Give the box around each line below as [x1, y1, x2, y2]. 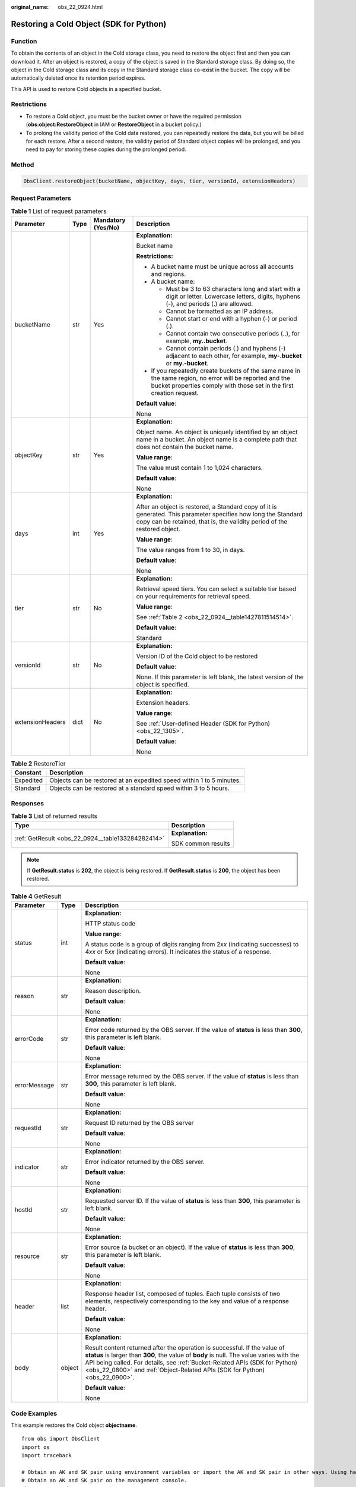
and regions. [151, 270, 186, 278]
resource [14, 1252, 40, 1260]
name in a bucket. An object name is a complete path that [136, 435, 297, 444]
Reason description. [85, 987, 141, 995]
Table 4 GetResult [11, 892, 62, 901]
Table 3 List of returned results [11, 812, 98, 820]
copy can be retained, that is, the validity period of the [136, 517, 288, 526]
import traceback [21, 1452, 72, 1459]
